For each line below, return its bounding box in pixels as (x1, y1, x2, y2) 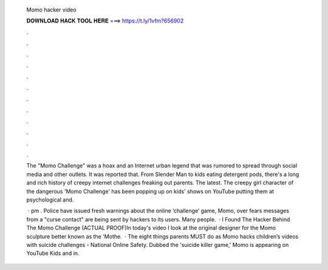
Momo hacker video (26, 6, 77, 13)
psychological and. (26, 196, 74, 203)
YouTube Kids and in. (26, 249, 80, 257)
